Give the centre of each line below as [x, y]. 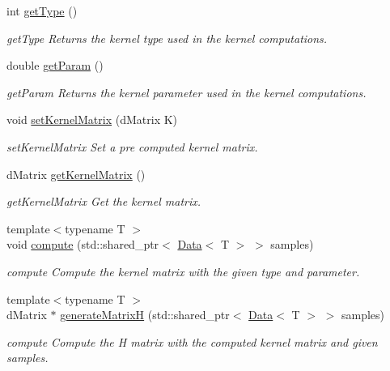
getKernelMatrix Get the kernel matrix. [104, 201]
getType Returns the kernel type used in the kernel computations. [167, 38]
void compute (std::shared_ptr [83, 244]
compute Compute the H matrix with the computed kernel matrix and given [192, 341]
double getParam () [55, 65]
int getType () [42, 11]
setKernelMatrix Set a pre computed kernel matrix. [132, 146]
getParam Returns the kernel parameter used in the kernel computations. [187, 92]
